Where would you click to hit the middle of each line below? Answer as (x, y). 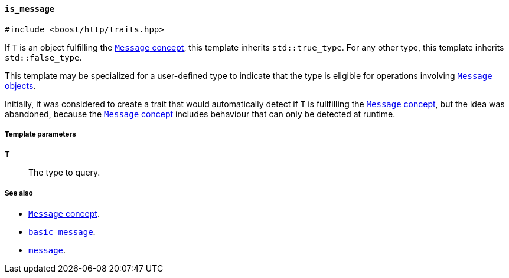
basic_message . (62, 232)
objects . (20, 85)
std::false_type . (43, 57)
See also (19, 193)
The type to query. (64, 173)
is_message (30, 9)
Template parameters (40, 134)
